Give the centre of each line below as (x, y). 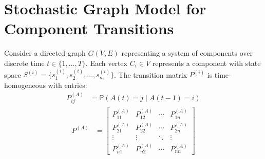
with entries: (68, 85)
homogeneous (25, 85)
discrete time (24, 63)
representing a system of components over (187, 53)
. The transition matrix (151, 74)
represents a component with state (206, 63)
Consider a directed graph (45, 53)
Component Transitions (89, 28)
